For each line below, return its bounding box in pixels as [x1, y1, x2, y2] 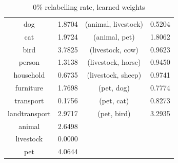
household [13, 69, 45, 80]
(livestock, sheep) [87, 69, 142, 80]
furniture [15, 82, 43, 93]
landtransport [8, 107, 51, 118]
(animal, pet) [93, 31, 135, 42]
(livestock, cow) [89, 44, 139, 55]
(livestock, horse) [87, 57, 141, 67]
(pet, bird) [97, 107, 131, 118]
